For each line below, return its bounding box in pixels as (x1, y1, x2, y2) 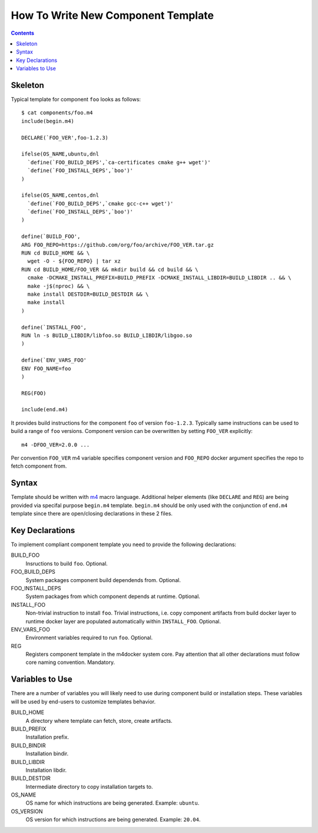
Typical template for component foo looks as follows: (11, 96, 141, 103)
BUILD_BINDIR (11, 742, 47, 749)
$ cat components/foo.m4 (21, 110, 93, 116)
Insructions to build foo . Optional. (25, 560, 108, 567)
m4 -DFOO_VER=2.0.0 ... (21, 441, 90, 448)
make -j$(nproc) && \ (27, 283, 90, 289)
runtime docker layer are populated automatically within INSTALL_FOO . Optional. (25, 617, 221, 624)
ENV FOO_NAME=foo (21, 365, 71, 372)
